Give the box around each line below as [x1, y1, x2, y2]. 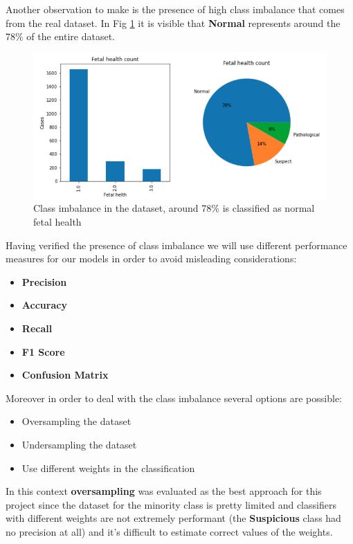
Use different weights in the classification [21, 460, 195, 475]
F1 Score [21, 344, 65, 359]
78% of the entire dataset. [6, 29, 115, 44]
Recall [21, 320, 53, 335]
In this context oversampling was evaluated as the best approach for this [6, 484, 322, 498]
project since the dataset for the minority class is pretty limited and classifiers [6, 497, 336, 511]
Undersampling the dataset [21, 437, 137, 451]
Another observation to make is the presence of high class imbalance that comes [6, 2, 345, 16]
